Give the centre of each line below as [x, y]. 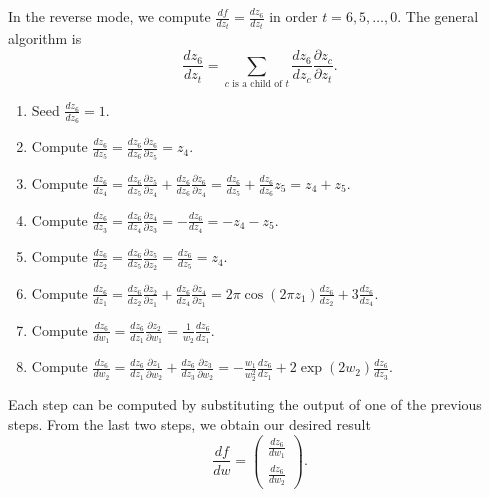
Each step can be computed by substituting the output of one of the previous [245, 404]
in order [293, 16]
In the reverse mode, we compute [109, 16]
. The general [438, 16]
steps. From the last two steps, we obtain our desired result [189, 423]
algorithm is [45, 38]
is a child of [257, 83]
